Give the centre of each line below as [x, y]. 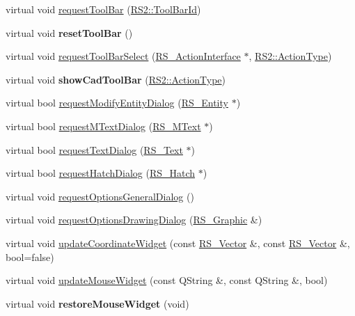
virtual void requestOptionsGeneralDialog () [100, 196]
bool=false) [30, 256]
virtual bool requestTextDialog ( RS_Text [94, 149]
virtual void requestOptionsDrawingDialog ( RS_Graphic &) [134, 220]
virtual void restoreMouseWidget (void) [97, 303]
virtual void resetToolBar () [69, 32]
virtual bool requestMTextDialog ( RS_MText [103, 126]
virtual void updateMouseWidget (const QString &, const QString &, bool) [167, 280]
